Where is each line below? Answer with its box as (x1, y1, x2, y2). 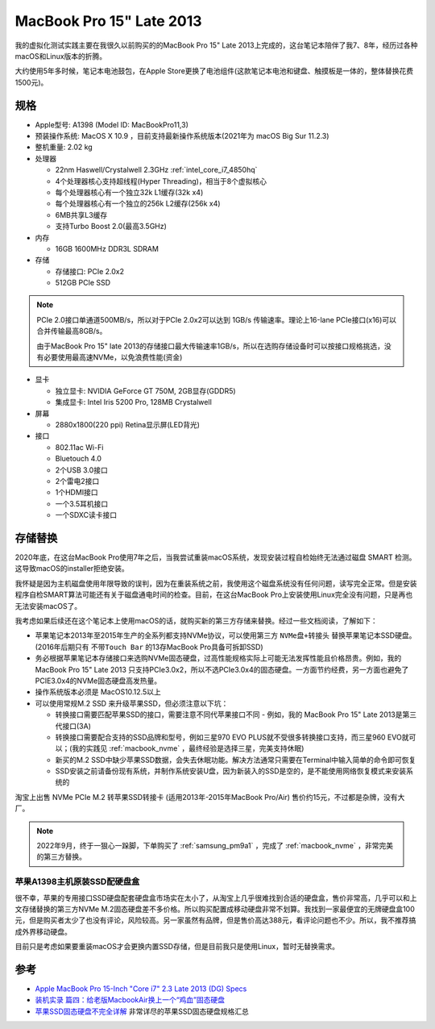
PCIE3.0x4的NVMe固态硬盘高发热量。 (35, 676, 161, 685)
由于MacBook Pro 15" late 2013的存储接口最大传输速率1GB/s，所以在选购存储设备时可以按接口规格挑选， (36, 341, 385, 351)
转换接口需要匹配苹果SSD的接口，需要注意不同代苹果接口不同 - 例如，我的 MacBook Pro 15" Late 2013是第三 (55, 710, 417, 719)
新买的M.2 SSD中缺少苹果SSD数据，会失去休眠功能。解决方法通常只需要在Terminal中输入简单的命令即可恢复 (55, 755, 416, 764)
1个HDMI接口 (55, 488, 98, 498)
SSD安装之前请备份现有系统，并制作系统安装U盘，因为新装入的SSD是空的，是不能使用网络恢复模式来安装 (55, 766, 407, 776)
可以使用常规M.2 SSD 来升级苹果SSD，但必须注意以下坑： (35, 698, 229, 708)
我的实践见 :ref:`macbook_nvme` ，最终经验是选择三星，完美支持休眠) (72, 744, 304, 753)
